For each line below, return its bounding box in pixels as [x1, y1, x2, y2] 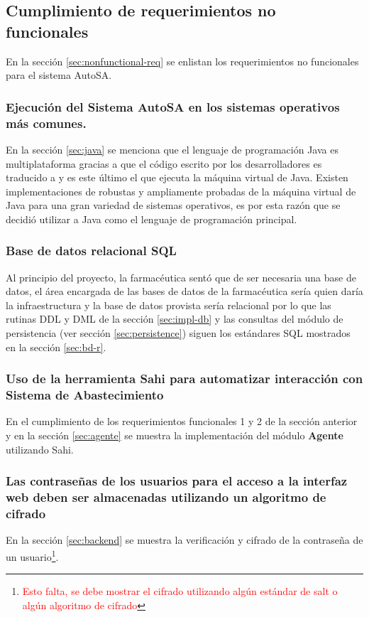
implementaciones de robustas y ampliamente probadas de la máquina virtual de [6, 183, 356, 198]
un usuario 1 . [6, 547, 59, 564]
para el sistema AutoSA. [6, 68, 112, 82]
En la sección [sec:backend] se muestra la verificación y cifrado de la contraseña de [6, 532, 363, 547]
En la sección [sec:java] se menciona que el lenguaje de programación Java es [6, 141, 338, 156]
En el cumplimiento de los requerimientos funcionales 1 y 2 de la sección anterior [6, 414, 358, 429]
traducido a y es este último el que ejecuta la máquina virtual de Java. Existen [6, 170, 348, 185]
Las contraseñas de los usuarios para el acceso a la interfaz [6, 472, 348, 490]
